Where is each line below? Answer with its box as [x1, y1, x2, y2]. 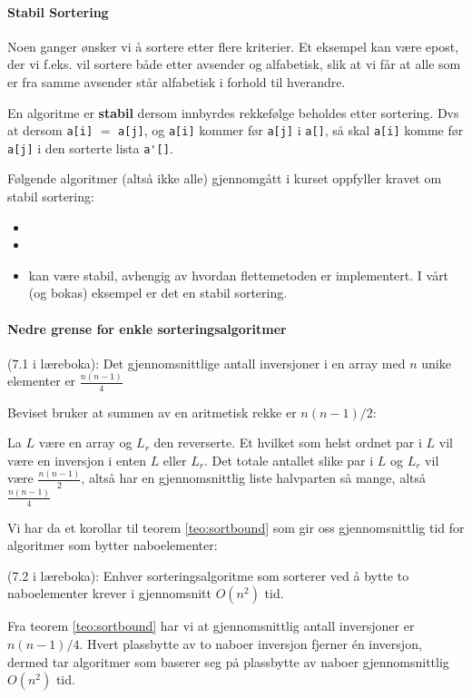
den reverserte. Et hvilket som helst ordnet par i [153, 433, 422, 452]
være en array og [38, 433, 133, 452]
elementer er [7, 371, 76, 390]
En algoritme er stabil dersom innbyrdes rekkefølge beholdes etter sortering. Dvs [7, 103, 459, 122]
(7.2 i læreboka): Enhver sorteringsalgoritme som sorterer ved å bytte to [7, 565, 409, 585]
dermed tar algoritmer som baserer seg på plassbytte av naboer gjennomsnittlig [7, 652, 449, 671]
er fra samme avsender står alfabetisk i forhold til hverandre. [7, 72, 346, 91]
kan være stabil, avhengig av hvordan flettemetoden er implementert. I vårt [28, 265, 449, 284]
